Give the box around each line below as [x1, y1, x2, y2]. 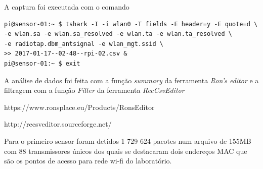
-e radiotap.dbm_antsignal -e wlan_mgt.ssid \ [4, 40, 163, 47]
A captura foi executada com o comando [4, 2, 129, 12]
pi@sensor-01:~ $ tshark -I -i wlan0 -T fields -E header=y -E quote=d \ [4, 20, 258, 28]
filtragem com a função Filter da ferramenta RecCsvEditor [4, 85, 185, 95]
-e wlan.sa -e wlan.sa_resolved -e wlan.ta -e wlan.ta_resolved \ [4, 30, 233, 38]
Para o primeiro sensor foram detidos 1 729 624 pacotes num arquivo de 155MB [4, 135, 251, 146]
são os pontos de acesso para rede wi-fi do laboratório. [4, 155, 172, 166]
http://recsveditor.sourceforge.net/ [4, 119, 112, 129]
